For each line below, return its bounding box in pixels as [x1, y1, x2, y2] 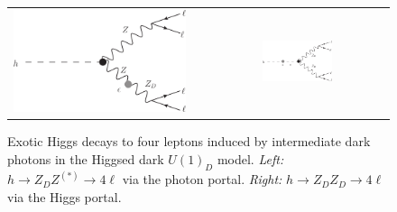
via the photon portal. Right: [122, 170, 282, 189]
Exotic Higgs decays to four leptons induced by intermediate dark [7, 132, 371, 151]
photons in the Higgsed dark [7, 150, 164, 169]
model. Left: [217, 150, 284, 169]
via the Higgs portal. [7, 187, 122, 206]
